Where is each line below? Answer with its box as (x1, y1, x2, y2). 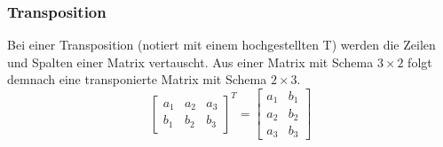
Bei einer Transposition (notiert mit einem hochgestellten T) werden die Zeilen (7, 35, 436, 54)
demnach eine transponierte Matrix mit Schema (7, 70, 267, 89)
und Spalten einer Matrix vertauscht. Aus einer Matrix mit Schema (7, 52, 374, 71)
